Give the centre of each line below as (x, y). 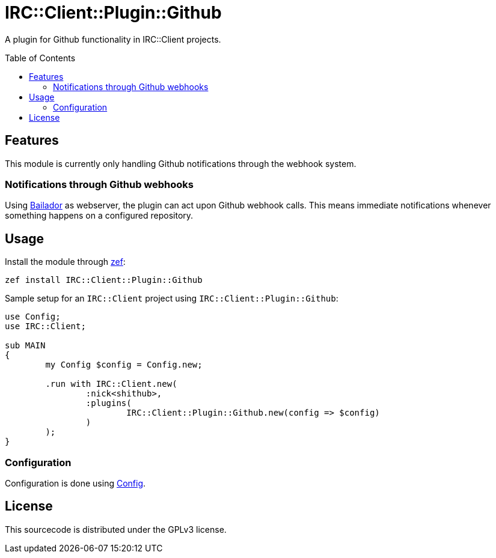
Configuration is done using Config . (75, 483)
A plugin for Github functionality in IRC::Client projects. (113, 39)
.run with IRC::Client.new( (111, 384)
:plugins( (109, 403)
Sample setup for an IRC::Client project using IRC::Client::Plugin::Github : (172, 299)
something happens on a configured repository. (99, 216)
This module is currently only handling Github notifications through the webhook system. (181, 163)
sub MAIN (25, 346)
